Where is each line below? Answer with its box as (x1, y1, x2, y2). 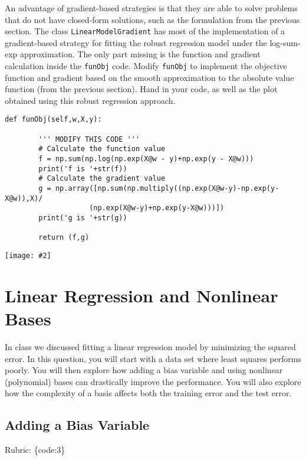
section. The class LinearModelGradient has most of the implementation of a (5, 25, 285, 37)
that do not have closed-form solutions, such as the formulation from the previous (5, 13, 300, 25)
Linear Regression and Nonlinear (5, 283, 278, 307)
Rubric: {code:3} (5, 443, 65, 456)
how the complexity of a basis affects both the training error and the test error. (5, 387, 292, 399)
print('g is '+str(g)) (38, 214, 127, 223)
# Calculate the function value (38, 145, 166, 154)
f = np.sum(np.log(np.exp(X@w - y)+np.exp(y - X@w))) (38, 155, 254, 164)
